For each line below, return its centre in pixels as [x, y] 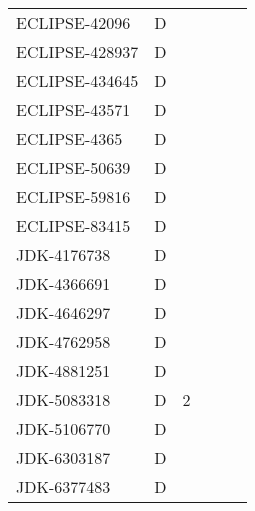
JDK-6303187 [63, 457]
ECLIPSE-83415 [73, 225]
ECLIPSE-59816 [73, 196]
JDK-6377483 [63, 486]
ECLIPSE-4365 [69, 138]
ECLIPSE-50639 [73, 167]
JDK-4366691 [63, 283]
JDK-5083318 [63, 399]
